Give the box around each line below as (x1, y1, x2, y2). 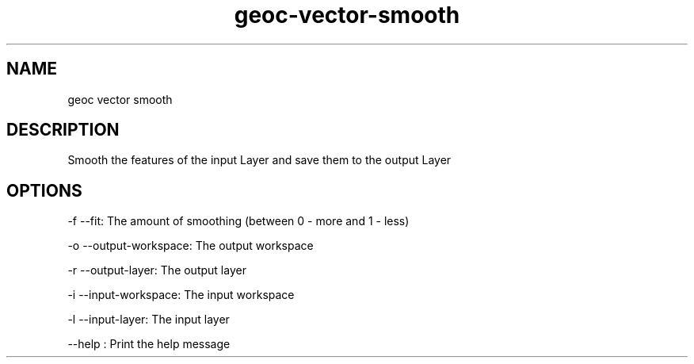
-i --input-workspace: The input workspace (67, 288, 295, 302)
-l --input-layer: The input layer (67, 312, 230, 327)
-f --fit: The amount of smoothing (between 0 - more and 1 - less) (67, 214, 410, 228)
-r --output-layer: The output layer (67, 263, 246, 278)
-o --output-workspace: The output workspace (67, 239, 314, 253)
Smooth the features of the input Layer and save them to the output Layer (67, 153, 452, 167)
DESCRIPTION (6, 120, 120, 140)
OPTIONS (6, 180, 82, 201)
